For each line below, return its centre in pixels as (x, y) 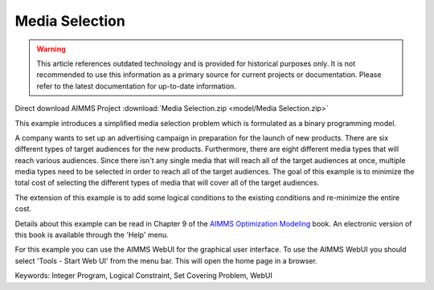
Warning (51, 49)
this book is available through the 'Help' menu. (92, 235)
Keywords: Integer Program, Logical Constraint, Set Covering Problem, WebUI (144, 276)
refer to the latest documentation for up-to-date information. (136, 86)
